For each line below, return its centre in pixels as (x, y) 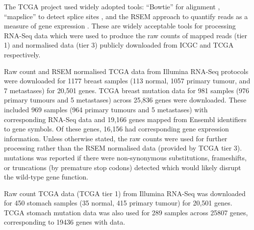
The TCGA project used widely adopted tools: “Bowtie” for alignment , (112, 6)
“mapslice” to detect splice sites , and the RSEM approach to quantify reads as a (126, 16)
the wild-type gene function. (46, 177)
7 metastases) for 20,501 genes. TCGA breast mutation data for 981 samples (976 (127, 90)
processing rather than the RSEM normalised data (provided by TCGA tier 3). (123, 148)
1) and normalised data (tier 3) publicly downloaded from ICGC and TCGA (119, 45)
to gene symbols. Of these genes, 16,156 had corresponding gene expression (116, 129)
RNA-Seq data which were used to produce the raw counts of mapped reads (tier (126, 35)
